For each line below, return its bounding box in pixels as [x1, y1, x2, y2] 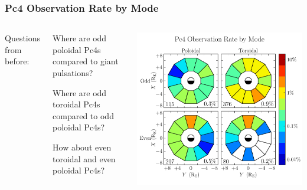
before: [5, 55, 30, 67]
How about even [53, 140, 112, 153]
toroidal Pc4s [53, 98, 100, 110]
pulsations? [53, 67, 93, 78]
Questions [5, 32, 41, 44]
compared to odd [53, 109, 114, 122]
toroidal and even [53, 152, 116, 165]
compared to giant [53, 55, 119, 67]
